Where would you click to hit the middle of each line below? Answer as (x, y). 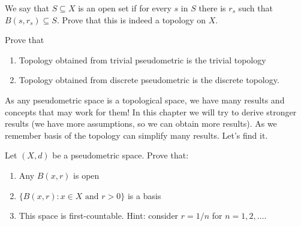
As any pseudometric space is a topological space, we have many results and (145, 100)
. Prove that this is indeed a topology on (131, 19)
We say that (27, 8)
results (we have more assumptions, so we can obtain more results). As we (141, 123)
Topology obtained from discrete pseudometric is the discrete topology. (149, 80)
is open (86, 175)
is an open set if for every (125, 8)
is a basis (144, 195)
